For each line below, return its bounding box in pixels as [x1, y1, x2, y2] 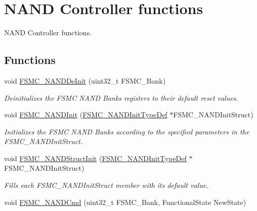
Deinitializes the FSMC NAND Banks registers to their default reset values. [4, 92, 238, 103]
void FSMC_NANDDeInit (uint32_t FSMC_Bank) [4, 75, 166, 86]
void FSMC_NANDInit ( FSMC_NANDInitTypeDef [4, 109, 167, 120]
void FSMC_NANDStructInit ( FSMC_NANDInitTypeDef [4, 153, 187, 163]
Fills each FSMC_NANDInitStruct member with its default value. [4, 180, 208, 190]
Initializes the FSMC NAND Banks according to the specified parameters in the [4, 126, 249, 136]
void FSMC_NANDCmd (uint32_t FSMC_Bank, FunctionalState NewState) [4, 196, 246, 207]
